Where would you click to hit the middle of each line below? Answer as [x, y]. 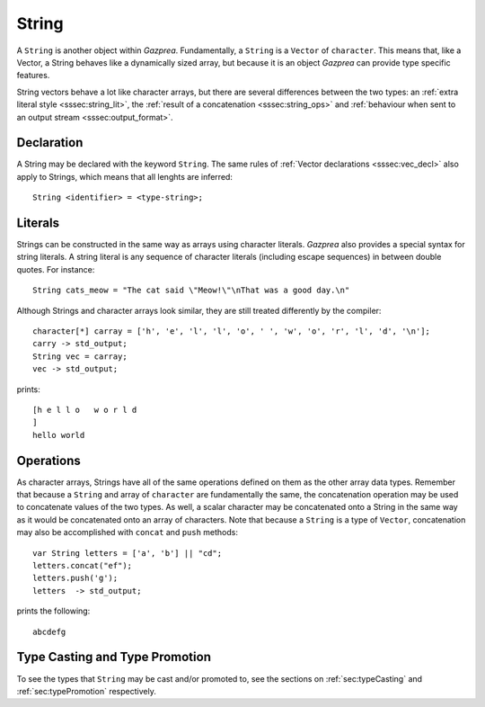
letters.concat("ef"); [83, 566]
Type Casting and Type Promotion [114, 657]
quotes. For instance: [56, 269]
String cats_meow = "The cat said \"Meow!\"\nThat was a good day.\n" [191, 291]
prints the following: [53, 611]
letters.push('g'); [75, 578]
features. [33, 76]
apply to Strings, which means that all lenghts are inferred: [125, 176]
